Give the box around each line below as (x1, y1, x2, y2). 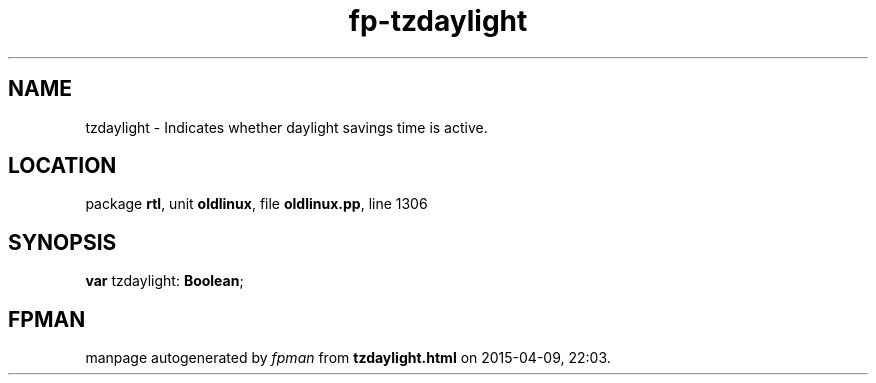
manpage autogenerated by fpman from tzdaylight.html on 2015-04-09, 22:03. (85, 349, 611, 367)
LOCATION (8, 153, 117, 179)
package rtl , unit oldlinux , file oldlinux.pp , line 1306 (85, 195, 428, 213)
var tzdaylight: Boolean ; (85, 272, 244, 290)
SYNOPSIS (8, 229, 117, 255)
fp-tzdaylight (348, 4, 528, 38)
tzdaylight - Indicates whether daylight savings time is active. (85, 118, 488, 136)
